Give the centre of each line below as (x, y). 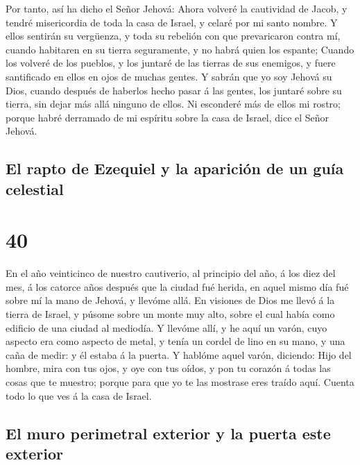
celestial (35, 188)
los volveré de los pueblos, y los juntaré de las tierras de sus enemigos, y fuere (171, 63)
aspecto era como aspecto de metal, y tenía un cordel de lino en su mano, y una (175, 341)
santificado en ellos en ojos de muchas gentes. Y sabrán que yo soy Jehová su (169, 76)
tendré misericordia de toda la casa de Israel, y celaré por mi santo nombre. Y (172, 22)
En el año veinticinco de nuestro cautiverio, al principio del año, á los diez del (171, 273)
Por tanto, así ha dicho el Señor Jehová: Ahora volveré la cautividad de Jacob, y (177, 8)
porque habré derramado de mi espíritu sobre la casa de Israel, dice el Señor (168, 117)
